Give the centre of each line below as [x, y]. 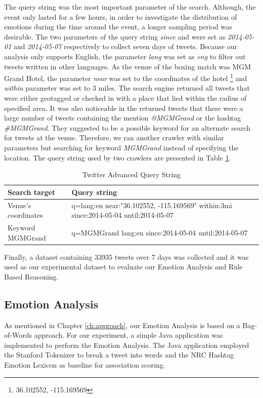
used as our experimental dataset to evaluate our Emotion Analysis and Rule [123, 267]
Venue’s [19, 205]
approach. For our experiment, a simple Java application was [128, 335]
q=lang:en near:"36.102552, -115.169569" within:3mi [152, 205]
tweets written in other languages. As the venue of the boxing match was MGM [128, 66]
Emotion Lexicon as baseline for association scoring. [85, 365]
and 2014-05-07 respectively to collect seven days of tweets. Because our [125, 46]
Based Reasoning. [31, 276]
